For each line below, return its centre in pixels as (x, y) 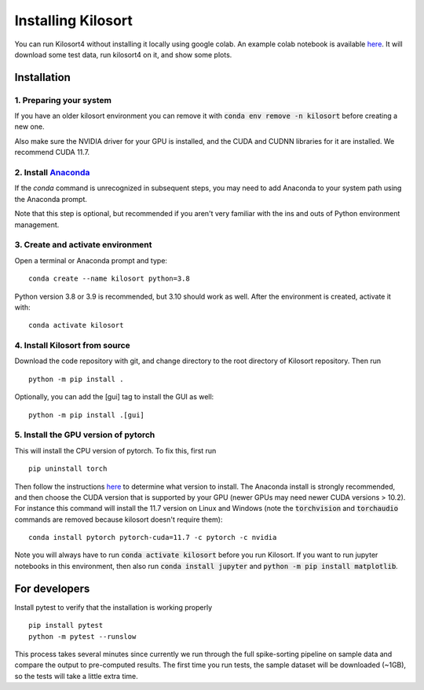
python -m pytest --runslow (82, 636)
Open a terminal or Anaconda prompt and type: (91, 260)
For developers (52, 588)
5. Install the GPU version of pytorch (85, 435)
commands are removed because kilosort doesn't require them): (119, 519)
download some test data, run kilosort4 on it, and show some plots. (123, 54)
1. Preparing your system (63, 100)
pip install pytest (66, 626)
